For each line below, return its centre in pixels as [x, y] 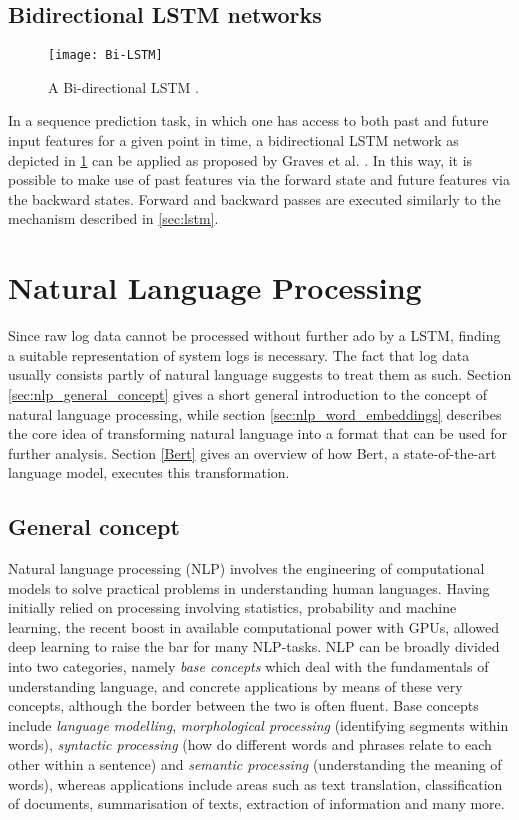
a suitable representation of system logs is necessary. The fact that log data [239, 354]
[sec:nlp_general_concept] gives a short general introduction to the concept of [248, 393]
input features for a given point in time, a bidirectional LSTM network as [233, 140]
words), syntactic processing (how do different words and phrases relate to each [250, 744]
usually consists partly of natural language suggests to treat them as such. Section [260, 374]
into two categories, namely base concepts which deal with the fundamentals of [248, 666]
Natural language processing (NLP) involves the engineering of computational [246, 568]
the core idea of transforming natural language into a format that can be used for [257, 433]
